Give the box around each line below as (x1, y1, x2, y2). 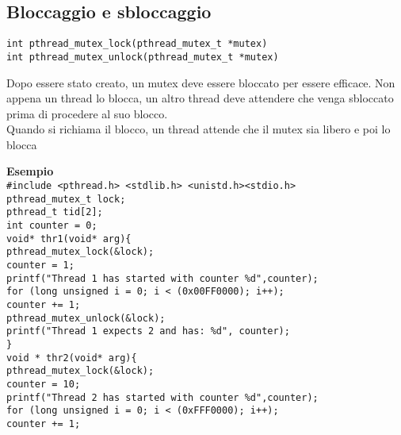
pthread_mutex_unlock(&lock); (6, 312, 166, 324)
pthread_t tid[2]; (6, 206, 103, 218)
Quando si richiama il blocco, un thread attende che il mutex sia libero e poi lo (6, 121, 391, 137)
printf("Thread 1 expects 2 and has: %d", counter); (6, 325, 290, 337)
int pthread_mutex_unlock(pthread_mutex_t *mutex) (6, 51, 279, 63)
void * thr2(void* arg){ (6, 352, 137, 364)
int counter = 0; (6, 220, 97, 232)
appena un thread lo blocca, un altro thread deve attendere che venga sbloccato (6, 90, 394, 106)
